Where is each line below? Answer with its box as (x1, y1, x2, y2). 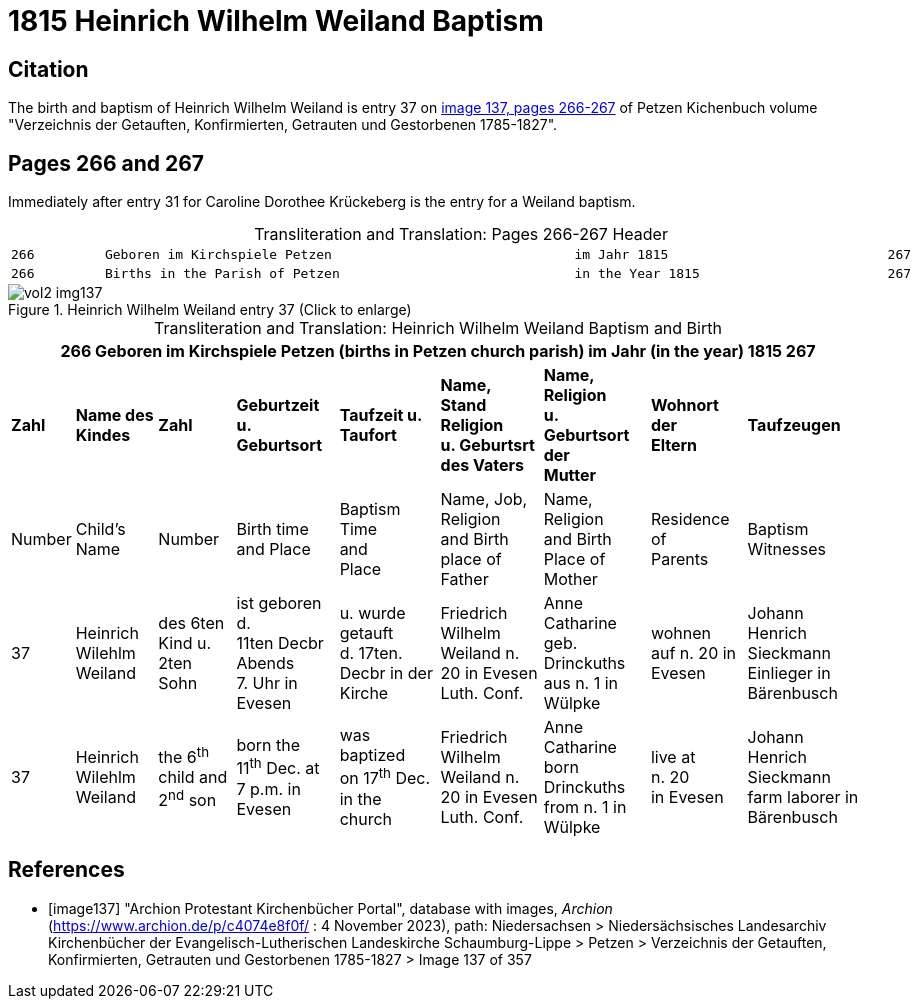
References (8, 857, 125, 883)
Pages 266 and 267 (8, 150, 205, 176)
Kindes (75, 425, 131, 446)
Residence (650, 509, 730, 530)
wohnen (650, 623, 712, 644)
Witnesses (747, 539, 826, 560)
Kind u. (158, 633, 212, 654)
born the (236, 735, 301, 756)
